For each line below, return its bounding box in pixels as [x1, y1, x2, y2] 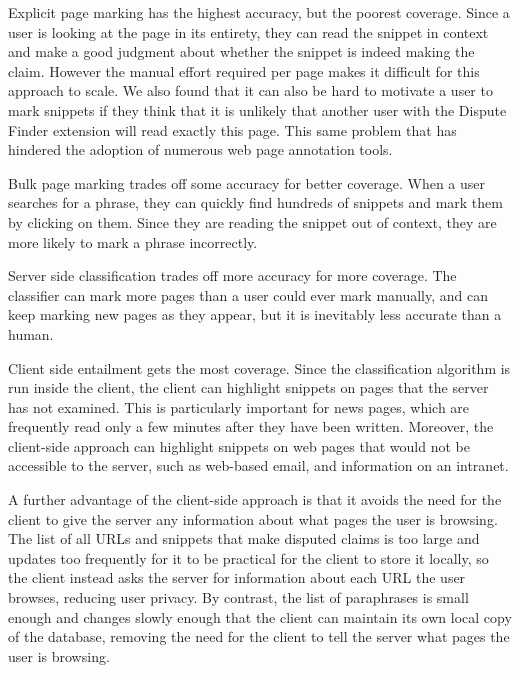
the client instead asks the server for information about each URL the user [8, 567, 466, 588]
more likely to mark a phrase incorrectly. [8, 231, 258, 252]
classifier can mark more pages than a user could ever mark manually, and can [8, 284, 489, 305]
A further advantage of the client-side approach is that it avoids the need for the [8, 489, 502, 510]
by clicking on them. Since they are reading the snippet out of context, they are [8, 211, 497, 232]
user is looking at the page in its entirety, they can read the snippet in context [8, 21, 489, 42]
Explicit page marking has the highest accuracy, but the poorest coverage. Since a [8, 2, 510, 22]
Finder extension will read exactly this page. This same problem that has [8, 119, 457, 140]
